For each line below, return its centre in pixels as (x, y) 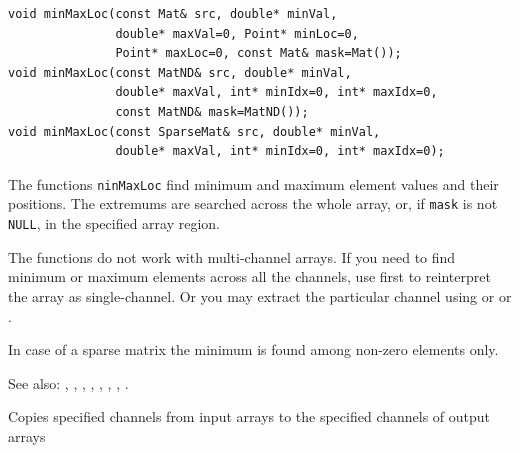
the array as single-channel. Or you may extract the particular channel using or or (260, 295)
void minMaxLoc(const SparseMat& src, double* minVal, (194, 131)
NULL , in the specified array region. (114, 223)
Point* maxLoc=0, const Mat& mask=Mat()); (258, 53)
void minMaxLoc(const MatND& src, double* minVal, (180, 72)
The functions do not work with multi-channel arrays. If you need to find (232, 256)
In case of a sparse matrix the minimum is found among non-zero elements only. (253, 349)
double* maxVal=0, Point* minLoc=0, (237, 33)
